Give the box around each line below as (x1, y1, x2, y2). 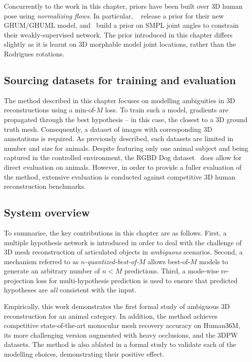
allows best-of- (147, 256, 191, 266)
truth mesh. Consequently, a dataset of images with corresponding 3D (4, 124, 213, 134)
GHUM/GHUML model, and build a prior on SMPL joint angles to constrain (4, 20, 239, 30)
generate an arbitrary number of (4, 266, 100, 276)
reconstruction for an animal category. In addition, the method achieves (4, 310, 217, 321)
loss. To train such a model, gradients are (105, 105, 229, 115)
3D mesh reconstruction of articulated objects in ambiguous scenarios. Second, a (4, 247, 243, 257)
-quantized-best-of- (85, 256, 139, 266)
